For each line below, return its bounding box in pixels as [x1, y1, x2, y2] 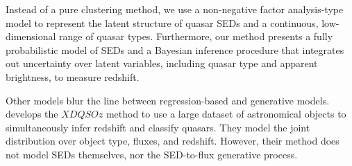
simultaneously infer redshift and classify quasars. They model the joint [6, 120, 310, 134]
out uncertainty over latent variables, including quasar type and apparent [6, 56, 318, 71]
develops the [6, 107, 58, 121]
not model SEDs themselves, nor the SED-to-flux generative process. [6, 147, 298, 161]
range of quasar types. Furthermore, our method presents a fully [59, 29, 333, 44]
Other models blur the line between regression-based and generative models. [6, 93, 330, 107]
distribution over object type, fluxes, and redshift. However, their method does [6, 133, 340, 148]
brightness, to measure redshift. [6, 69, 140, 84]
